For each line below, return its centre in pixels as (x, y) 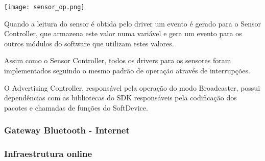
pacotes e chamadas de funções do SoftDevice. (76, 107)
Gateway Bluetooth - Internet (67, 130)
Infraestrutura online (48, 154)
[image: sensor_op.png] (44, 7)
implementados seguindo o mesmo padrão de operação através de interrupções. (127, 71)
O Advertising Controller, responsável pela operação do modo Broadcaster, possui (132, 87)
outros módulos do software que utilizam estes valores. (89, 43)
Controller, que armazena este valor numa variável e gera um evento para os (123, 33)
